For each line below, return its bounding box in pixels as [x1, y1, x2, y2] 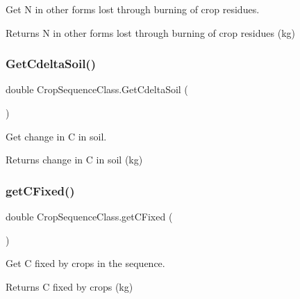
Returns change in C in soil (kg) [6, 152, 143, 167]
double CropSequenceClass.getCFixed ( [6, 209, 173, 223]
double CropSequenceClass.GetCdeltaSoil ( [6, 82, 188, 97]
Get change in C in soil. [6, 129, 107, 143]
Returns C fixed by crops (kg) [6, 279, 133, 293]
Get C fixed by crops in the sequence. [6, 256, 165, 270]
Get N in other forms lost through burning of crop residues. [6, 2, 260, 16]
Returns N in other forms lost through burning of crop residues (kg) [6, 25, 296, 40]
